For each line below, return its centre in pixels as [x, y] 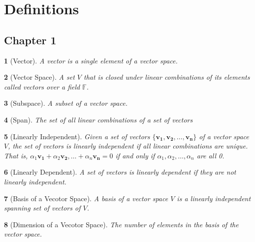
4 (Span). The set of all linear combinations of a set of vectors [98, 119]
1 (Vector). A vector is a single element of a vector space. [91, 60]
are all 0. [210, 155]
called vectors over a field [42, 86]
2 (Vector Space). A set [39, 77]
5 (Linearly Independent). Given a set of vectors [77, 136]
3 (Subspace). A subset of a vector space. [66, 103]
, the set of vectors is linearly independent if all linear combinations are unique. [128, 146]
